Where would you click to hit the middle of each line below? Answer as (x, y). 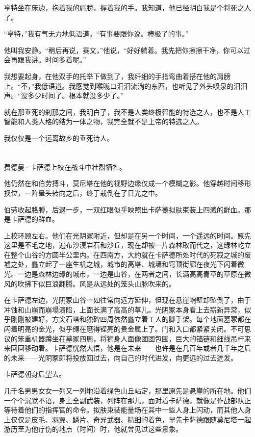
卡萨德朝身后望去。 (35, 374)
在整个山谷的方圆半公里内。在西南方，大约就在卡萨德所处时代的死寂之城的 (124, 254)
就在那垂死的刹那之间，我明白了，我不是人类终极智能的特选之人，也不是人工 (127, 112)
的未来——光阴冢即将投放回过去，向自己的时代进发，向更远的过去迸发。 (121, 357)
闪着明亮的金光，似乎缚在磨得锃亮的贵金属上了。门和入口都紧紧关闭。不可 (124, 329)
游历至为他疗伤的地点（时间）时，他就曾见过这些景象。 (93, 429)
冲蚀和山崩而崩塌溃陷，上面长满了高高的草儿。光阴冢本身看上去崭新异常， (124, 309)
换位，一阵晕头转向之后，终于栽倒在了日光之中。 (83, 193)
